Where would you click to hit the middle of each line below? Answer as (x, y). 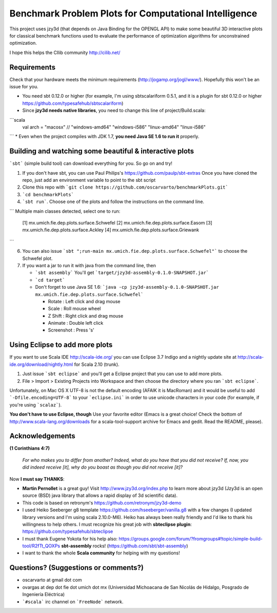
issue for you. (24, 87)
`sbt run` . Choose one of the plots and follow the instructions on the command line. (113, 202)
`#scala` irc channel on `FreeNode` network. (73, 602)
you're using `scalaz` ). (36, 405)
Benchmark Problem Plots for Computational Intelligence (133, 13)
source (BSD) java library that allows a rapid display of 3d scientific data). (100, 495)
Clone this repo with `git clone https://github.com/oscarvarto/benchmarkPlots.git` (125, 187)
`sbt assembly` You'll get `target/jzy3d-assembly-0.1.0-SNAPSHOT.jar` (122, 273)
